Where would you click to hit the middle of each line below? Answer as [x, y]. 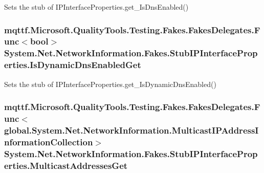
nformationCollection [49, 142]
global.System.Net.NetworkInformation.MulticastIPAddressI [131, 130]
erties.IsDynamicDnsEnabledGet [73, 65]
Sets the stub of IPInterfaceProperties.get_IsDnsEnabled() [96, 7]
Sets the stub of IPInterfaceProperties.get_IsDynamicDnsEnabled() [110, 84]
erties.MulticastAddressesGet [66, 165]
